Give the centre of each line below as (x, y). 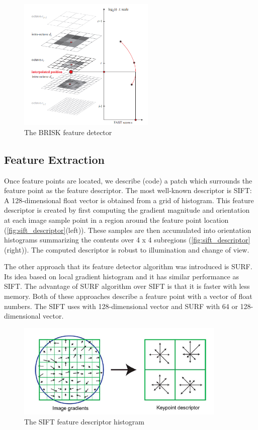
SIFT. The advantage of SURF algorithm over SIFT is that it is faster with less (127, 286)
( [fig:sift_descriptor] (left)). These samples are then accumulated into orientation (128, 230)
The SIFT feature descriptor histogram (84, 421)
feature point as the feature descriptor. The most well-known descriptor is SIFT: (128, 190)
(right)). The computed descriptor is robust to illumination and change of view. (127, 249)
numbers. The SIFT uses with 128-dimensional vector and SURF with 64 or (121, 306)
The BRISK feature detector (68, 132)
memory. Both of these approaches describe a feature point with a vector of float (128, 296)
